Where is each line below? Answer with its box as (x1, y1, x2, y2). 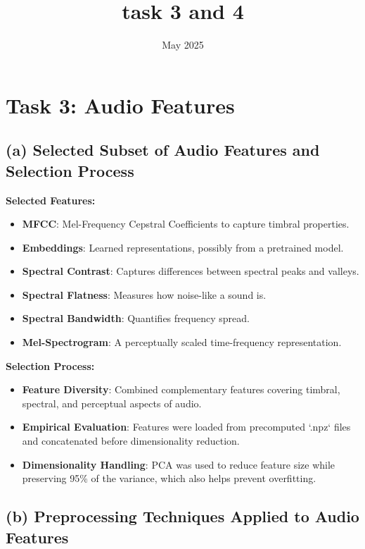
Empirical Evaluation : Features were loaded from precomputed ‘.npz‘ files (22, 419, 351, 434)
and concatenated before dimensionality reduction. (22, 433, 240, 448)
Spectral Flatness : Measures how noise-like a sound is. (22, 287, 267, 302)
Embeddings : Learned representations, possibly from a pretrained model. (22, 240, 344, 254)
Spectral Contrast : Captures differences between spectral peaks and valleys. (22, 264, 359, 278)
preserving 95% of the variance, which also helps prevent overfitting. (22, 471, 316, 486)
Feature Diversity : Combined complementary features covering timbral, (22, 382, 340, 397)
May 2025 (162, 37, 204, 52)
